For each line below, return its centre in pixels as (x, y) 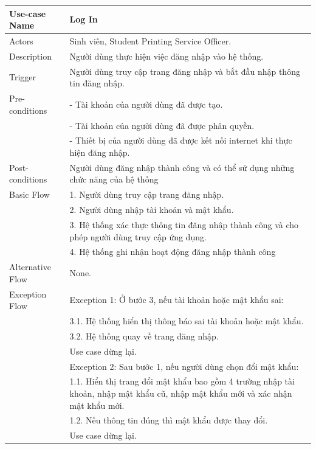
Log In (84, 19)
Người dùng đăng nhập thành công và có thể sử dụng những (182, 167)
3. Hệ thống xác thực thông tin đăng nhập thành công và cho (184, 224)
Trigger (23, 77)
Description (30, 56)
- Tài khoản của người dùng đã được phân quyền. (162, 125)
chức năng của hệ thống (114, 179)
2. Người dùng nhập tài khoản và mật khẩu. (152, 210)
